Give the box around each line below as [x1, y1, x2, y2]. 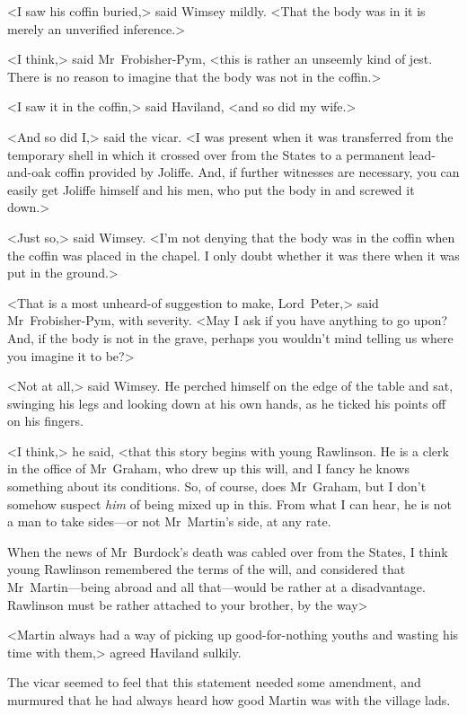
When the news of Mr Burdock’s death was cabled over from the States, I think [7, 542, 448, 561]
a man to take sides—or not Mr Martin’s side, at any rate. [7, 512, 331, 531]
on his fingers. [7, 411, 84, 430]
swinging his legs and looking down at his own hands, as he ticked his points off [7, 393, 446, 412]
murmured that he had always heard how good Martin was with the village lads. [7, 691, 451, 709]
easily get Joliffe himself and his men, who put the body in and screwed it [7, 180, 415, 199]
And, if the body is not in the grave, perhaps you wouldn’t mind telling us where [7, 328, 454, 347]
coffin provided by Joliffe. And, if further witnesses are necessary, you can [55, 163, 460, 181]
